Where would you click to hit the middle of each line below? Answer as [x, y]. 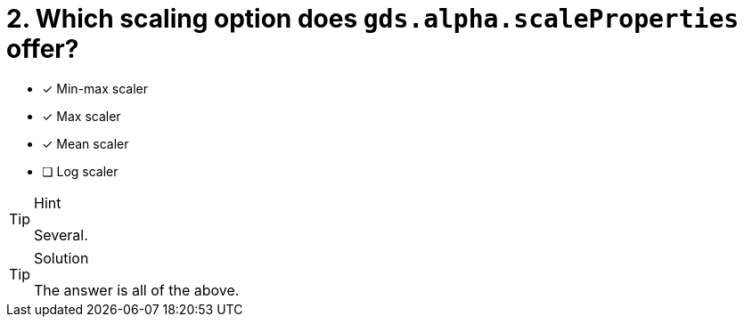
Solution [61, 258]
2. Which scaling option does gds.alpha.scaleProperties [373, 19]
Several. [61, 235]
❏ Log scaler [80, 171]
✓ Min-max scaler [95, 88]
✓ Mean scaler [86, 143]
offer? [43, 49]
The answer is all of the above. [137, 290]
